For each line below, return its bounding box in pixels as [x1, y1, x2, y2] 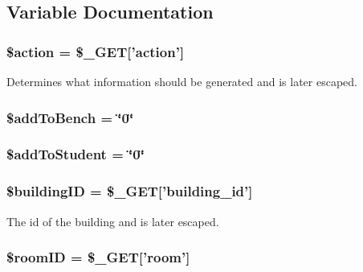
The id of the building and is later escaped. [6, 212, 219, 229]
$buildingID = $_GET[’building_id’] [6, 181, 253, 201]
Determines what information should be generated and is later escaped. [6, 73, 357, 89]
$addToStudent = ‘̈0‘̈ [6, 144, 145, 164]
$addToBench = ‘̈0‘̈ [6, 107, 134, 127]
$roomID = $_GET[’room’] [6, 247, 190, 267]
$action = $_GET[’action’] [6, 41, 185, 61]
